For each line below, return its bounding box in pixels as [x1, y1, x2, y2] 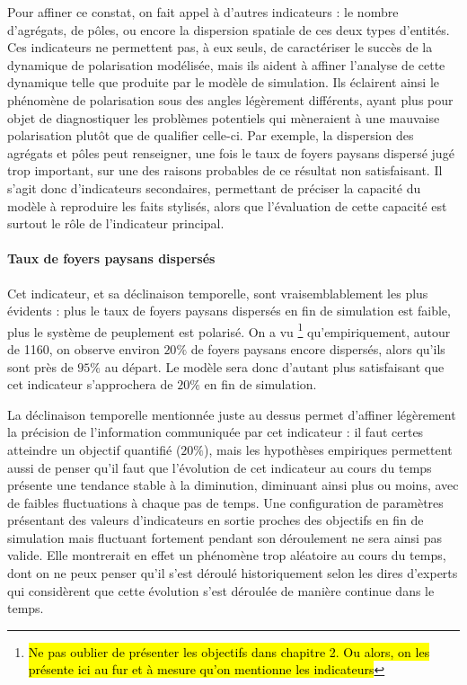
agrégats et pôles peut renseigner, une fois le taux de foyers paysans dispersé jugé [7, 143, 454, 162]
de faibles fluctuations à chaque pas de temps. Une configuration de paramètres [7, 493, 444, 512]
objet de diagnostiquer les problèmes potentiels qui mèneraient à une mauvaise [7, 108, 440, 127]
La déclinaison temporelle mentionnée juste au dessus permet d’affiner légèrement [7, 405, 456, 423]
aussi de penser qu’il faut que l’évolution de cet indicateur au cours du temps [7, 458, 432, 476]
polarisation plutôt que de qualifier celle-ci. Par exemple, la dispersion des [7, 126, 414, 145]
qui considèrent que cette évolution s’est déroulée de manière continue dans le [7, 581, 435, 600]
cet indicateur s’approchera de [7, 375, 173, 394]
